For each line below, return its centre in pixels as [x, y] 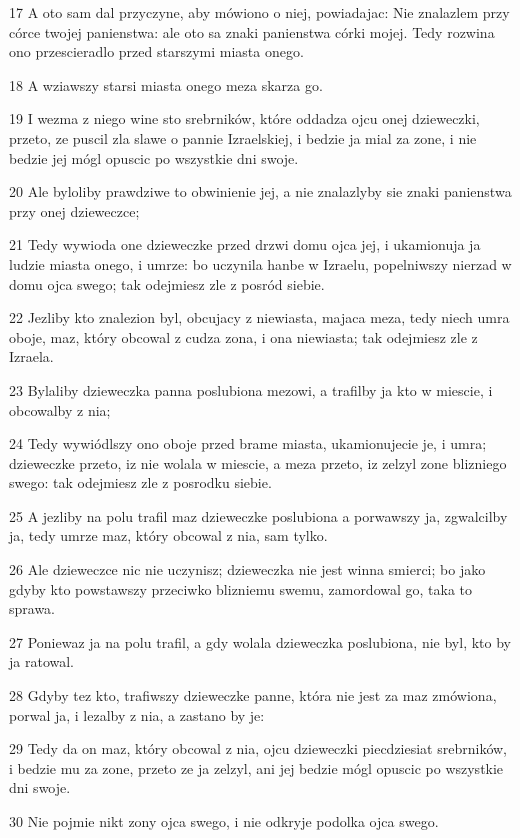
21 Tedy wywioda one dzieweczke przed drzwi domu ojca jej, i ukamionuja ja [245, 244]
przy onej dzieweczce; [74, 210]
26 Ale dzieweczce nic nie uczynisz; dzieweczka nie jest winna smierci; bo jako [247, 569]
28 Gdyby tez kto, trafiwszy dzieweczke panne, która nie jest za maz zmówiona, [253, 695]
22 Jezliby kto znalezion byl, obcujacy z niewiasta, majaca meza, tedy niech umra [259, 317]
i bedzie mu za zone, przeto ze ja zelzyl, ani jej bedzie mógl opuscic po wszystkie [256, 767]
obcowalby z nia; [60, 409]
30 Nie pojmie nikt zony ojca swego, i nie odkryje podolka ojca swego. [224, 821]
